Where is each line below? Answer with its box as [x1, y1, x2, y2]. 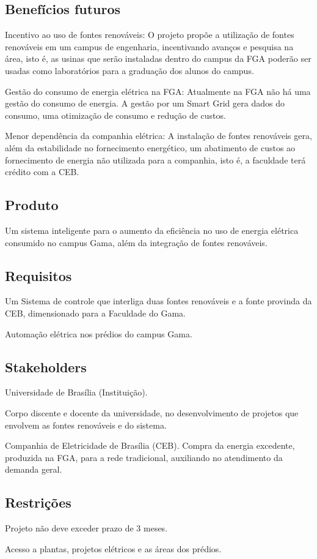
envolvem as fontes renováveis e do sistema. [5, 418, 167, 431]
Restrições [5, 493, 71, 512]
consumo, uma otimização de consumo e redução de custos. [5, 108, 226, 121]
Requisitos [5, 266, 72, 285]
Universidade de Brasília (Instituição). [5, 386, 148, 399]
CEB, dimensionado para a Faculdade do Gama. [5, 306, 186, 319]
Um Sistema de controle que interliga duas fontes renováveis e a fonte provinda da [5, 295, 312, 307]
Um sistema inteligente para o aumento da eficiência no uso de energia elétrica [5, 223, 299, 236]
